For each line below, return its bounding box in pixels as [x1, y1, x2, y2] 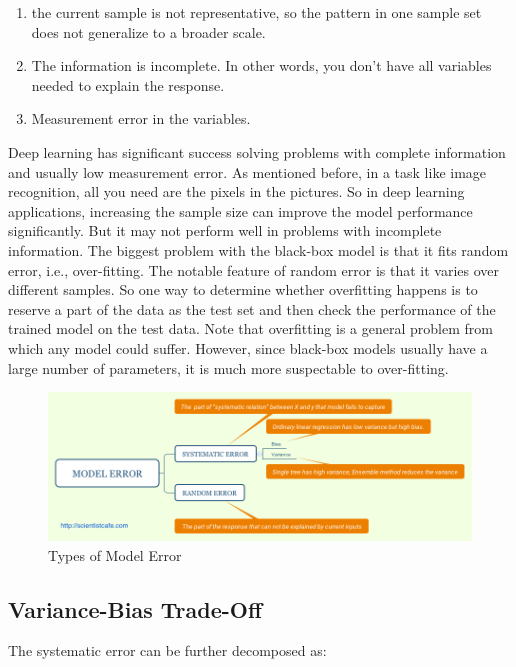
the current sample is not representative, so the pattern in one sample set [31, 2, 482, 22]
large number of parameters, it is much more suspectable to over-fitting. [8, 357, 449, 378]
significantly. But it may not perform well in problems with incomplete [8, 220, 442, 241]
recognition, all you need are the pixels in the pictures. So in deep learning [8, 181, 465, 202]
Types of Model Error [48, 544, 182, 565]
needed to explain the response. [31, 74, 225, 95]
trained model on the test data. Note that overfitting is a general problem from [8, 318, 493, 339]
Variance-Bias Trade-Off [8, 593, 263, 624]
